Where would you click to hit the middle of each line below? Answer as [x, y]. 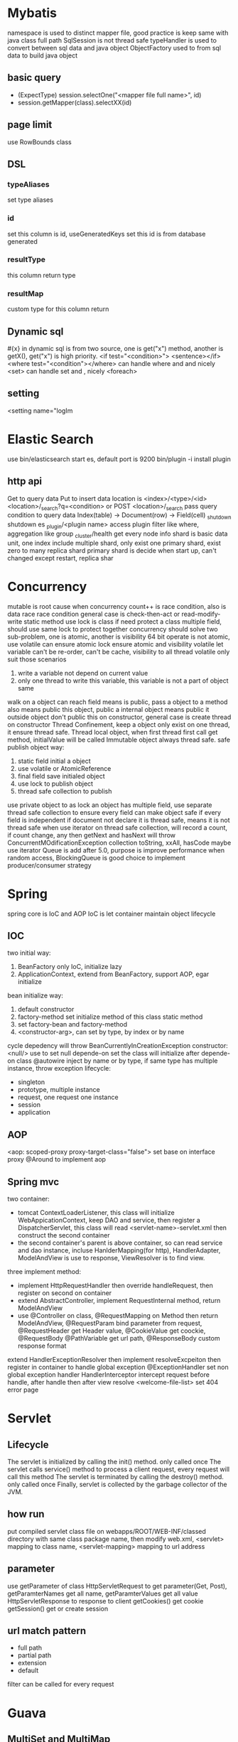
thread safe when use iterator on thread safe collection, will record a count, [118, 827]
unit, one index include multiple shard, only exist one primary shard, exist [114, 543]
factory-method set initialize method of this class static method [110, 1017]
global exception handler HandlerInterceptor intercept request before [108, 1375]
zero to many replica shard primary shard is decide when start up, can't [112, 550]
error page [23, 1390]
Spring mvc [33, 1182]
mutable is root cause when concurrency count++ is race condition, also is [117, 606]
